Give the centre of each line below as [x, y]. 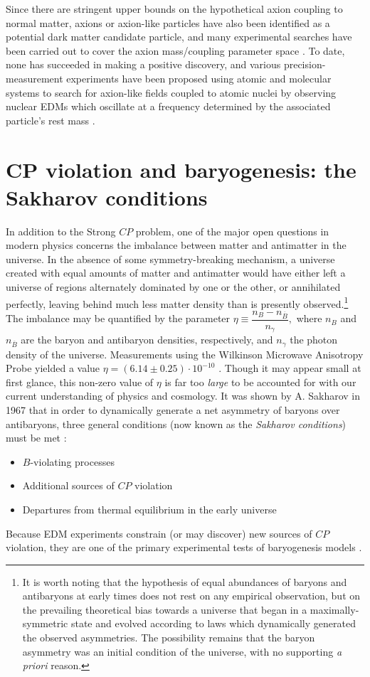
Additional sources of [68, 485]
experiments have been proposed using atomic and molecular [199, 78]
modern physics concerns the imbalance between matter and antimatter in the [176, 245]
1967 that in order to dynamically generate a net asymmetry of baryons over [173, 409]
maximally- [334, 609]
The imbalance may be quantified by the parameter [118, 318]
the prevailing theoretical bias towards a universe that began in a [165, 609]
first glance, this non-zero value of [80, 382]
